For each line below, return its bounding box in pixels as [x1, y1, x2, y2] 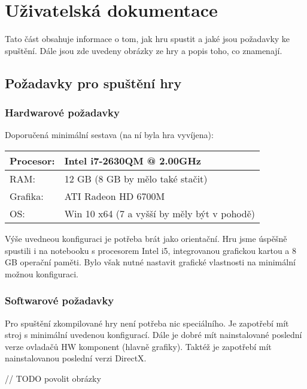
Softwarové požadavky [5, 293, 114, 308]
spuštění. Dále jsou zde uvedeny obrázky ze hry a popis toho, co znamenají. [5, 44, 282, 56]
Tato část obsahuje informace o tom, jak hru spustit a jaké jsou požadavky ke [5, 32, 290, 45]
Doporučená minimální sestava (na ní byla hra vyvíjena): [5, 128, 214, 141]
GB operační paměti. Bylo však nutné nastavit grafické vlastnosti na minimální [5, 256, 296, 268]
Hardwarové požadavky [5, 105, 120, 120]
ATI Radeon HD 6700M [64, 188, 165, 203]
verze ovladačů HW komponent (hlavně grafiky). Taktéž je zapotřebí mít [5, 340, 272, 352]
